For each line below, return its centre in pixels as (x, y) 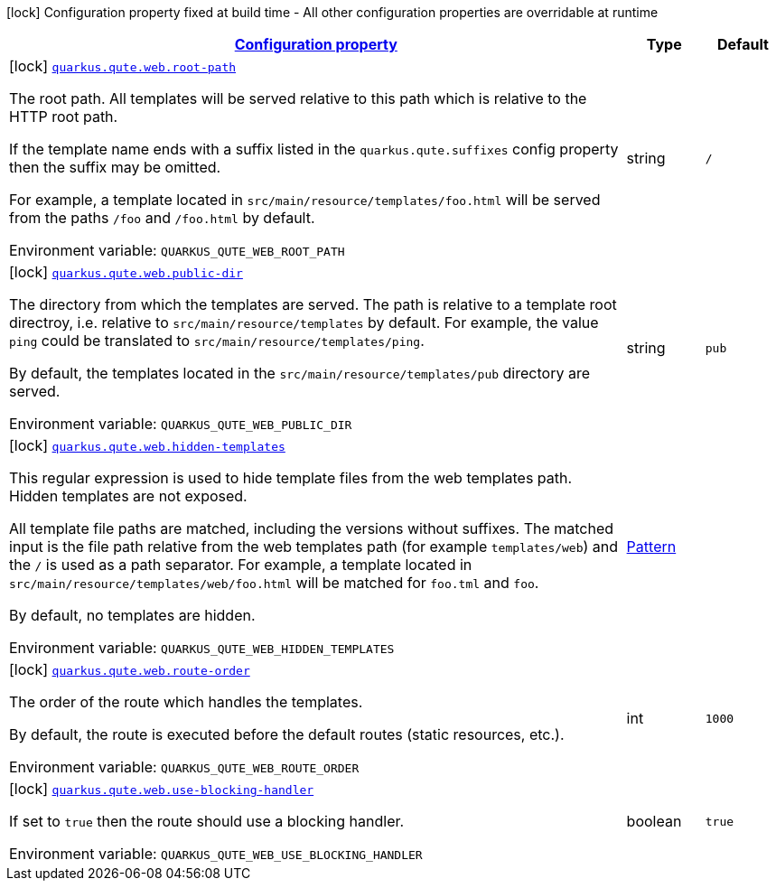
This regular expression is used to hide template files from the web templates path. (291, 478)
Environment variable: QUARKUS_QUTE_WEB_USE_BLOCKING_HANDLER (216, 854)
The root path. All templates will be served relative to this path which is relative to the (298, 98)
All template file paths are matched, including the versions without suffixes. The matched (312, 528)
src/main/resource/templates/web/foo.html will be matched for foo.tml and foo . (274, 583)
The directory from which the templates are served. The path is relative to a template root (313, 304)
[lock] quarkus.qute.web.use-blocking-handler (162, 789)
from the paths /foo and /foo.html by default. (162, 218)
